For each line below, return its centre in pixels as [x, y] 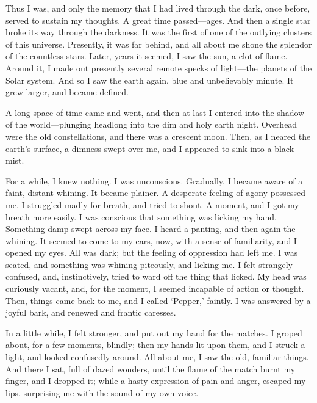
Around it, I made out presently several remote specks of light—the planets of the [159, 67]
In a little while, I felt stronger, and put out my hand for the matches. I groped [154, 332]
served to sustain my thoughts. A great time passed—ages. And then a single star [158, 20]
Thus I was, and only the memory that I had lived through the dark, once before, [158, 8]
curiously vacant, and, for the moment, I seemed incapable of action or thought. [155, 289]
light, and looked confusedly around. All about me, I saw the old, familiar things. [157, 357]
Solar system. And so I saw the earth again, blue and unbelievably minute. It [150, 80]
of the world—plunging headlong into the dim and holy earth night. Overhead [151, 124]
